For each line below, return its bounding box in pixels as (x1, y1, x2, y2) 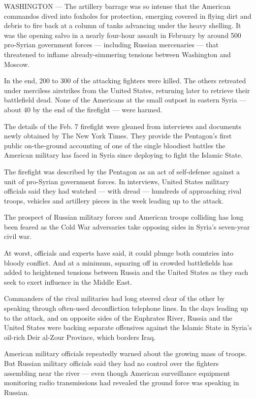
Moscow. (4, 59, 30, 69)
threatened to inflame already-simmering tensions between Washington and (4, 49, 231, 59)
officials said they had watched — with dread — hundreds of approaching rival (4, 186, 242, 196)
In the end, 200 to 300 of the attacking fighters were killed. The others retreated (4, 75, 246, 86)
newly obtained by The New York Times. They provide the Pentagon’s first (4, 131, 232, 141)
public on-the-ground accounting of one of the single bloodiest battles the (4, 140, 225, 150)
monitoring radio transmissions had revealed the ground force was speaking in (4, 377, 239, 388)
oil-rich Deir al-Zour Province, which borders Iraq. (4, 332, 156, 342)
